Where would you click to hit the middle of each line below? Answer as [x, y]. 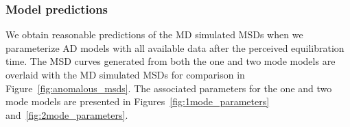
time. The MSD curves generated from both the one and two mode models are [171, 61]
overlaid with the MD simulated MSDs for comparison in [125, 74]
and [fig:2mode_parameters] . [67, 114]
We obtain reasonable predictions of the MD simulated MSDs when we [154, 34]
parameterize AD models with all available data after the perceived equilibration [175, 47]
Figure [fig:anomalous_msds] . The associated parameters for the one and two [169, 88]
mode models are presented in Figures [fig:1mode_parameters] [138, 101]
